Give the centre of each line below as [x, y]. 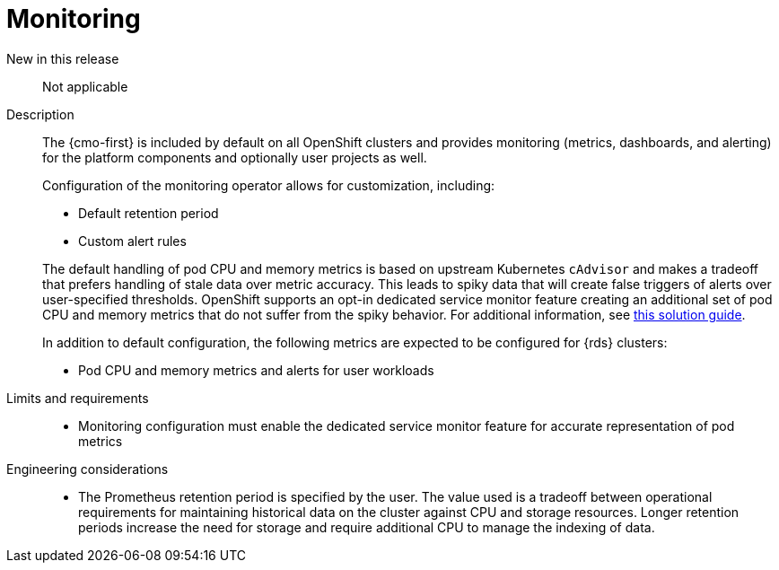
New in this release [63, 58]
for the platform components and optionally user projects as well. [235, 157]
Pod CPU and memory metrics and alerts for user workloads [256, 370]
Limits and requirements [78, 398]
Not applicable [85, 86]
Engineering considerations [88, 469]
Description [40, 114]
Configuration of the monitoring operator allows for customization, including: [269, 185]
